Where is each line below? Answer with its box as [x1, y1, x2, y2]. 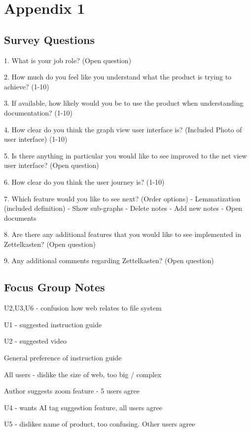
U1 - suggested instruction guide [4, 319, 102, 329]
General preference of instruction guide [4, 353, 122, 363]
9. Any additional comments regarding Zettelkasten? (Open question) [4, 255, 214, 266]
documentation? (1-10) [4, 107, 72, 118]
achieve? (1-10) [4, 81, 49, 91]
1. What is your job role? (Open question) [4, 55, 132, 65]
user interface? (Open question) [4, 160, 99, 170]
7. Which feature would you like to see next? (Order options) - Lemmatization [4, 193, 241, 203]
